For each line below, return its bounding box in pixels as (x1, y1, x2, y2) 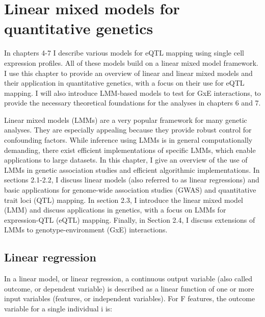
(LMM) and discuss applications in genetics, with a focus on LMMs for (4, 204, 226, 215)
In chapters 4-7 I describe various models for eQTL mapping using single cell (4, 47, 244, 58)
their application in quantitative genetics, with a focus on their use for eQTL (4, 77, 245, 88)
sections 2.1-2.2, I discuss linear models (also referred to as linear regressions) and (4, 174, 259, 185)
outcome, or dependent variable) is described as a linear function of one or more (4, 283, 254, 294)
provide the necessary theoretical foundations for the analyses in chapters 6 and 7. (4, 97, 261, 108)
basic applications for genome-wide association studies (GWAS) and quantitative (4, 184, 256, 195)
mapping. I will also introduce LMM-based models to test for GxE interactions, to (4, 87, 261, 98)
